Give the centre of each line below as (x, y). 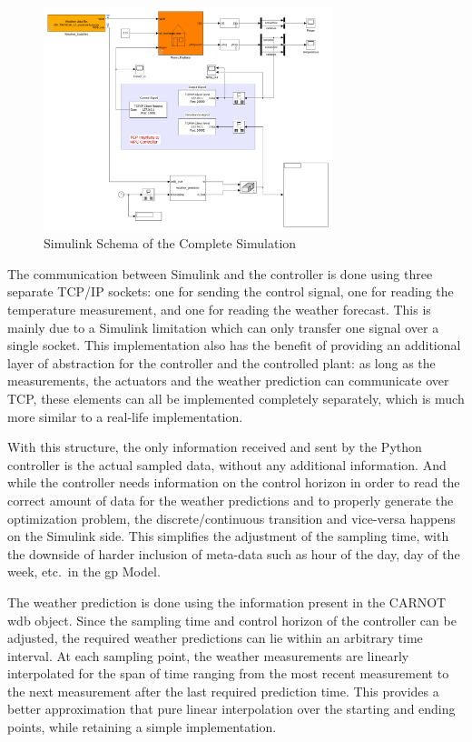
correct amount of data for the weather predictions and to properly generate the (231, 500)
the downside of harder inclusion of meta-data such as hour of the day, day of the (234, 553)
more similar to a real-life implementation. (125, 416)
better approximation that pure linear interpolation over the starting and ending (231, 709)
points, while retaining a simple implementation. (142, 727)
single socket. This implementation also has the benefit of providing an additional (234, 345)
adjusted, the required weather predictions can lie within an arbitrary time (215, 638)
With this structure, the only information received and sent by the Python (215, 447)
